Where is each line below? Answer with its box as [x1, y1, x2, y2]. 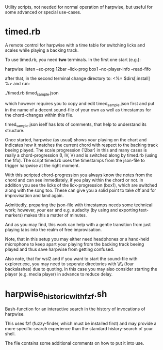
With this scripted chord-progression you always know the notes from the [5, 172, 153, 178]
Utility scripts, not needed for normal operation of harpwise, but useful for [5, 4, 153, 10]
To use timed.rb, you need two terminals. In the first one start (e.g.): [5, 57, 141, 62]
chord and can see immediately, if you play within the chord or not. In [5, 177, 144, 183]
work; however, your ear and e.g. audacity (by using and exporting [5, 207, 138, 213]
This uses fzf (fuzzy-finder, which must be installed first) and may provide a [5, 320, 157, 326]
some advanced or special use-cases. [5, 9, 81, 15]
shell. [5, 331, 16, 336]
